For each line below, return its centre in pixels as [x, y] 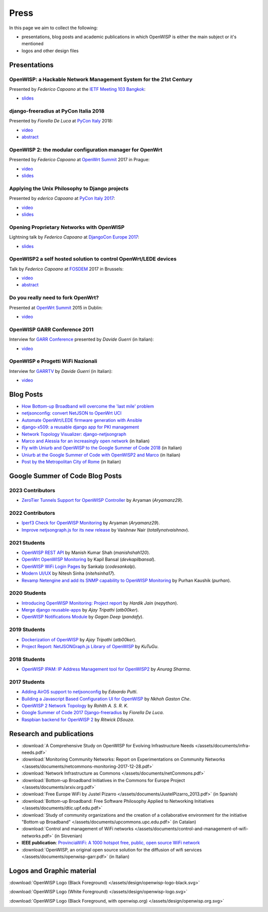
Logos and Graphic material [53, 871]
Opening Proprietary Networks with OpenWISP [67, 227]
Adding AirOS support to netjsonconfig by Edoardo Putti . [80, 692]
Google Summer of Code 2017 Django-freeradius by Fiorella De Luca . [93, 713]
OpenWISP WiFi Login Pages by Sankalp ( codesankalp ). [79, 566]
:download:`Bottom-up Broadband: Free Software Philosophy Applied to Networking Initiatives [118, 801]
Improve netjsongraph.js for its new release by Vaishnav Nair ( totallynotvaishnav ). [105, 530]
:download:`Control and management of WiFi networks [78, 829]
